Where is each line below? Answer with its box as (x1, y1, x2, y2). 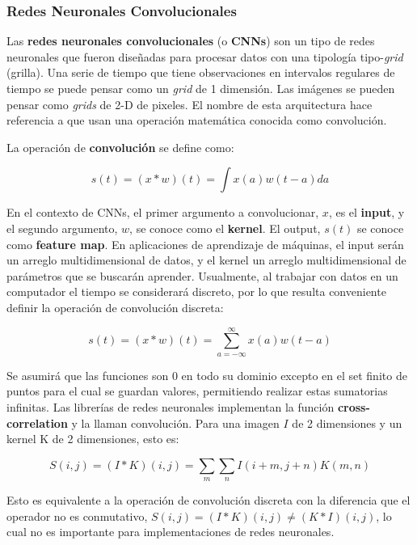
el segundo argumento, (6, 219, 118, 236)
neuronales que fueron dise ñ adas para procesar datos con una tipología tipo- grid (6, 48, 403, 65)
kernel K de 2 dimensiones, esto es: (6, 430, 179, 447)
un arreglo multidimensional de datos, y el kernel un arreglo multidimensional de (6, 251, 406, 268)
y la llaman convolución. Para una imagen (71, 414, 280, 431)
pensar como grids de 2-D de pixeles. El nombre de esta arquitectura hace (6, 95, 373, 112)
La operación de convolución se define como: (6, 138, 234, 155)
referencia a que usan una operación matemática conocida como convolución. (6, 112, 387, 129)
